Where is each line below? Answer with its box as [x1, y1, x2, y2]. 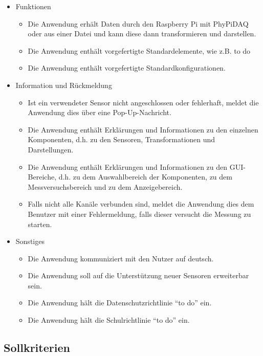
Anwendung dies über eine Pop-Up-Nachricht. [28, 107, 171, 118]
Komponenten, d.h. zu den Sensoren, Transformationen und [28, 134, 215, 145]
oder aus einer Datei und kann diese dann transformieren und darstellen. [28, 28, 256, 39]
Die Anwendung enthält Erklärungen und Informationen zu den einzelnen [28, 124, 258, 135]
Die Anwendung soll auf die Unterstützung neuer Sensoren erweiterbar [28, 270, 249, 281]
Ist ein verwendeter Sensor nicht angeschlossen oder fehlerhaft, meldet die [28, 97, 259, 107]
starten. [28, 218, 52, 229]
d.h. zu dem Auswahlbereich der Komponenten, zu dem [58, 171, 232, 182]
